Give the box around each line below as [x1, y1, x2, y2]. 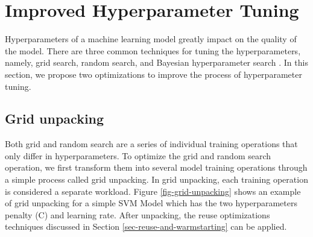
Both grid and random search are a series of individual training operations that [5, 137, 298, 150]
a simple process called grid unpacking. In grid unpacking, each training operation [5, 173, 308, 186]
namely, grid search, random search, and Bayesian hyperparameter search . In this [5, 56, 308, 69]
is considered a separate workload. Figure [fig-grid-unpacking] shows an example [5, 185, 301, 197]
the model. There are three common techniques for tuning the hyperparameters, [5, 44, 301, 57]
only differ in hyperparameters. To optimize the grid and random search [5, 149, 271, 162]
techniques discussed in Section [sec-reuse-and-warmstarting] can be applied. [5, 220, 287, 233]
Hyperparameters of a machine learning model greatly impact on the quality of [5, 33, 297, 45]
